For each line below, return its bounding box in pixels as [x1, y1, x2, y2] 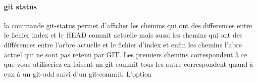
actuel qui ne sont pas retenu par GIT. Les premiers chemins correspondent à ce [4, 49, 248, 59]
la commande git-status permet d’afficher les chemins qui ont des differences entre [4, 20, 253, 30]
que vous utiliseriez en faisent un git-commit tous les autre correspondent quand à [4, 59, 254, 69]
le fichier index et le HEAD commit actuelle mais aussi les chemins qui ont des [4, 30, 243, 40]
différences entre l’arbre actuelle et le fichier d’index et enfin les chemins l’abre [4, 39, 242, 49]
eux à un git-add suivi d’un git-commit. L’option [4, 68, 152, 79]
